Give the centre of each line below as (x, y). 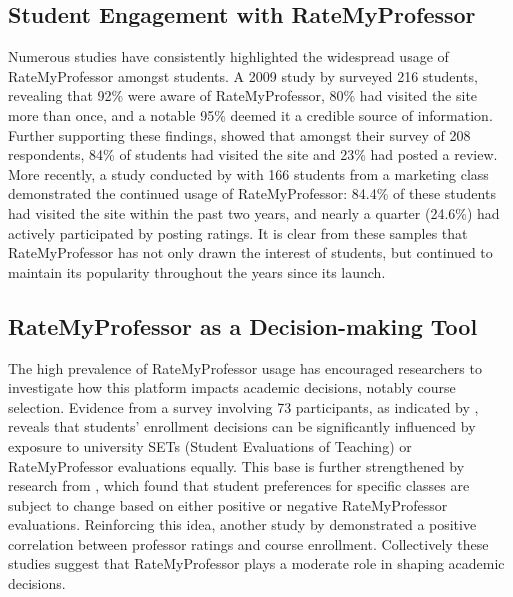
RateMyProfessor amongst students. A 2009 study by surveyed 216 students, (243, 75)
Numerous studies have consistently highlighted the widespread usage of (228, 56)
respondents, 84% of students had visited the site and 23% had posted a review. (253, 154)
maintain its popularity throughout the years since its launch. (197, 271)
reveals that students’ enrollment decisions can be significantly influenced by (242, 426)
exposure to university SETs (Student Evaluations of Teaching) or (210, 445)
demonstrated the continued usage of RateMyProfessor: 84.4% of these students (252, 193)
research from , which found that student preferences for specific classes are (239, 485)
